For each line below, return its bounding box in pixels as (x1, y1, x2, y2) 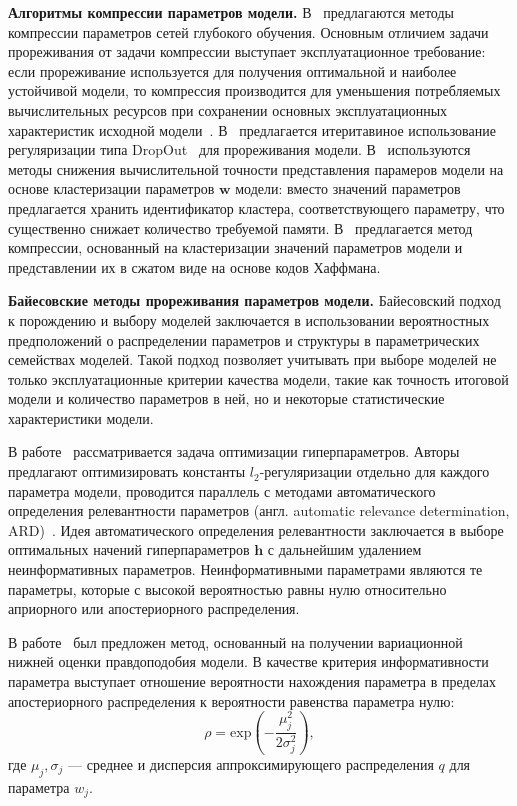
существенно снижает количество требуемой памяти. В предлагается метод (8, 217, 473, 238)
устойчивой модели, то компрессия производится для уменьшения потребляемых (8, 80, 501, 101)
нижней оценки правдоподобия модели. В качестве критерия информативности (8, 651, 489, 672)
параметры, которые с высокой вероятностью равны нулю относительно (8, 578, 447, 599)
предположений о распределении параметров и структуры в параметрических (8, 329, 480, 350)
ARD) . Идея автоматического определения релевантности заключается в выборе (8, 519, 504, 540)
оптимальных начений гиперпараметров (8, 539, 250, 560)
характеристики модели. (8, 407, 154, 428)
